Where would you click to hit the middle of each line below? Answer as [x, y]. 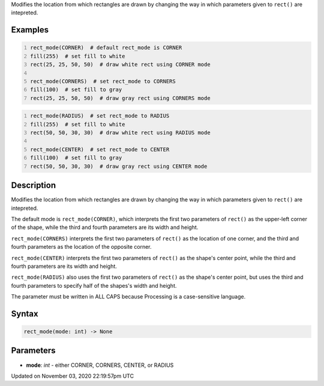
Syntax [25, 314]
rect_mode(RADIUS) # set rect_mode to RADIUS [100, 116]
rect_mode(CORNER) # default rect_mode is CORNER [106, 48]
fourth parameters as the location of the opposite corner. [82, 247]
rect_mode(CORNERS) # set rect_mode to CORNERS [103, 81]
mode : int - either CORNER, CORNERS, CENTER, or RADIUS [100, 365]
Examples [30, 30]
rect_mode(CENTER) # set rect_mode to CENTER [100, 149]
